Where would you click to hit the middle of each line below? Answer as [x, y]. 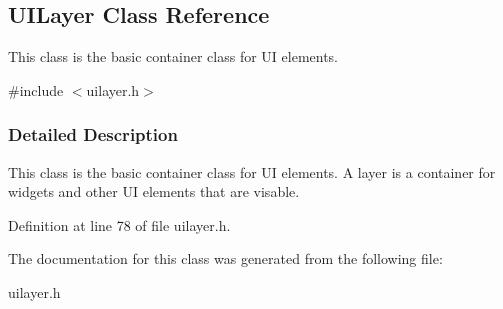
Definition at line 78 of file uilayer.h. [119, 224]
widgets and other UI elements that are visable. [154, 191]
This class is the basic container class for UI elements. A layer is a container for [252, 171]
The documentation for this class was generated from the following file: [225, 258]
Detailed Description [93, 134]
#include [36, 89]
